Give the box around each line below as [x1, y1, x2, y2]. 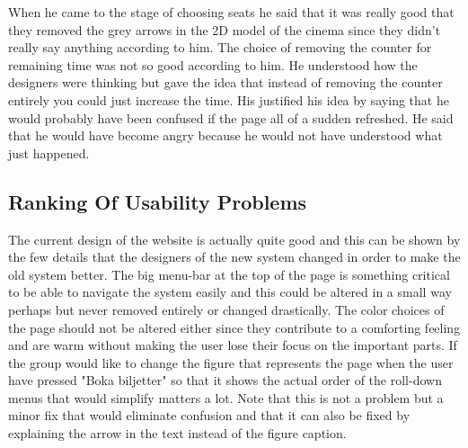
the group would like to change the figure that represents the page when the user [8, 353, 454, 372]
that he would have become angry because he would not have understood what [8, 126, 443, 145]
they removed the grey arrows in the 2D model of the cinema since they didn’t [8, 20, 441, 39]
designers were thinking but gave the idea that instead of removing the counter [8, 73, 443, 92]
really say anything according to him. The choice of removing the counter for [8, 38, 432, 57]
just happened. [8, 143, 90, 162]
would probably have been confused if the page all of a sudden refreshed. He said [8, 108, 454, 127]
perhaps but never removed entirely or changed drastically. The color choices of [8, 300, 445, 318]
